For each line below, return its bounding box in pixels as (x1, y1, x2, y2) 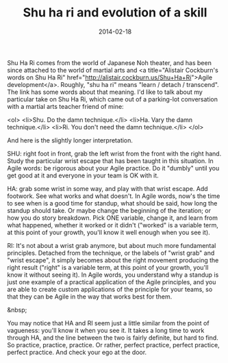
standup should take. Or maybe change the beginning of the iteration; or (7, 206, 211, 214)
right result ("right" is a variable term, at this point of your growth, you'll (7, 263, 209, 271)
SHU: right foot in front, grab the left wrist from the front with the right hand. (7, 149, 222, 158)
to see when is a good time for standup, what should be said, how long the (7, 199, 218, 207)
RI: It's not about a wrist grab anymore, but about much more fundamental (7, 241, 216, 249)
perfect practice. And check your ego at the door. (7, 348, 147, 356)
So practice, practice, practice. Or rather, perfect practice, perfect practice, (7, 340, 220, 349)
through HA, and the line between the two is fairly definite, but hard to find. (7, 334, 219, 342)
